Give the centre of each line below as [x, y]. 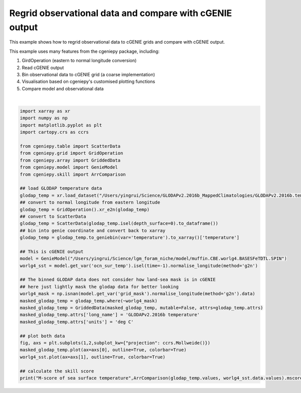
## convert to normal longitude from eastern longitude [90, 203]
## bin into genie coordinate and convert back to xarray [93, 230]
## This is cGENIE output [52, 251]
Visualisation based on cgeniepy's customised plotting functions [89, 82]
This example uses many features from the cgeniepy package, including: [85, 51]
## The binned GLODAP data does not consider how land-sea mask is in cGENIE [118, 280]
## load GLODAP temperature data [61, 188]
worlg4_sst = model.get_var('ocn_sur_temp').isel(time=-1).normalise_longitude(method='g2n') [139, 266]
